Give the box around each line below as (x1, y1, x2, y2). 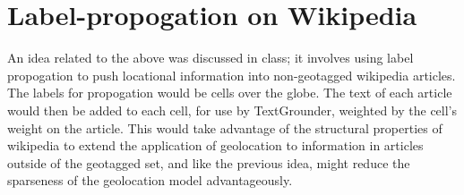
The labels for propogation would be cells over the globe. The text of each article (7, 83, 452, 102)
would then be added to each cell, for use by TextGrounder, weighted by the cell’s (7, 100, 458, 119)
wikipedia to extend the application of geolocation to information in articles (7, 136, 424, 155)
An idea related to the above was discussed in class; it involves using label (7, 48, 414, 67)
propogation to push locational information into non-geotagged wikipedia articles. (7, 65, 456, 84)
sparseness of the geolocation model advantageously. (7, 171, 293, 190)
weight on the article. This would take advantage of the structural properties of (7, 118, 443, 137)
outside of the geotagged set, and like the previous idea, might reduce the (7, 153, 410, 172)
